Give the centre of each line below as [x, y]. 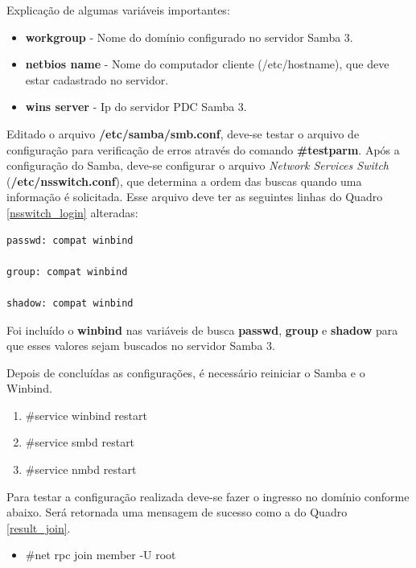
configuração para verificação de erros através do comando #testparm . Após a [203, 149]
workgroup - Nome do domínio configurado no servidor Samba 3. [189, 37]
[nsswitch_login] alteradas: [72, 212]
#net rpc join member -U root [101, 555]
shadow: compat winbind [70, 303]
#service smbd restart [80, 442]
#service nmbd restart [81, 469]
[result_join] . [39, 527]
